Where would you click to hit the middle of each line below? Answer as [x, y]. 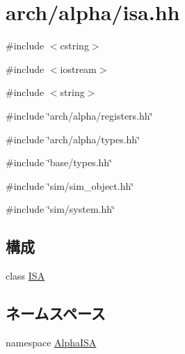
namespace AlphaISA [51, 342]
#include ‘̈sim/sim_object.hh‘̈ [70, 185]
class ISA [25, 276]
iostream [78, 69]
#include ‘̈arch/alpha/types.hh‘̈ [73, 139]
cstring [74, 46]
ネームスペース [56, 313]
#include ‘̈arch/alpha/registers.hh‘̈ [79, 115]
